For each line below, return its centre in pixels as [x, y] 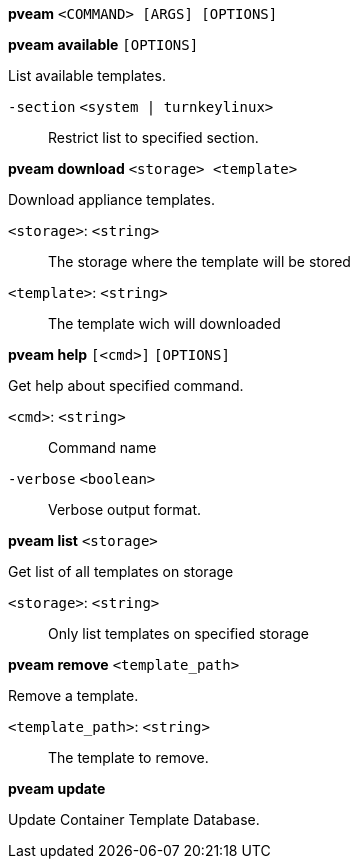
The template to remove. [128, 757]
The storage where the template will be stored [199, 261]
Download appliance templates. [112, 199]
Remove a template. [73, 695]
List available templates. [87, 75]
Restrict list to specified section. [153, 137]
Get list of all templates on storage [121, 571]
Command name [102, 447]
